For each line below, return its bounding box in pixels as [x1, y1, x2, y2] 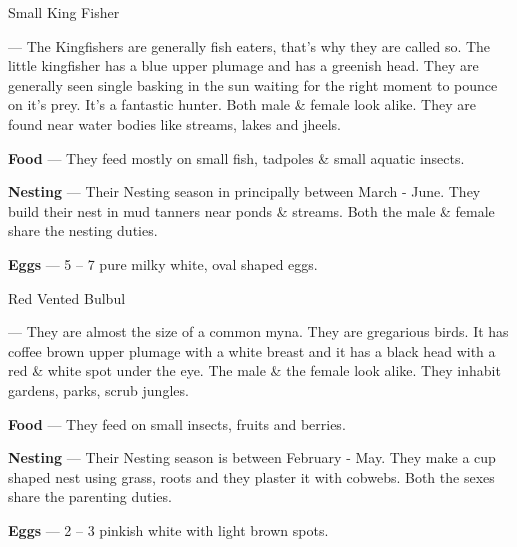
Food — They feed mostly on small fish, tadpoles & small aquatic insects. [8, 147, 465, 168]
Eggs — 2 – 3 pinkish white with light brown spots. [8, 519, 329, 540]
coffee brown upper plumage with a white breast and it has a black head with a [8, 340, 496, 361]
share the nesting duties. [8, 220, 158, 241]
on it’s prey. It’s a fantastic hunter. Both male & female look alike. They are [8, 94, 476, 115]
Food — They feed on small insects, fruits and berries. [8, 413, 346, 434]
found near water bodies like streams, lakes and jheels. [8, 113, 341, 134]
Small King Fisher [8, 2, 120, 22]
